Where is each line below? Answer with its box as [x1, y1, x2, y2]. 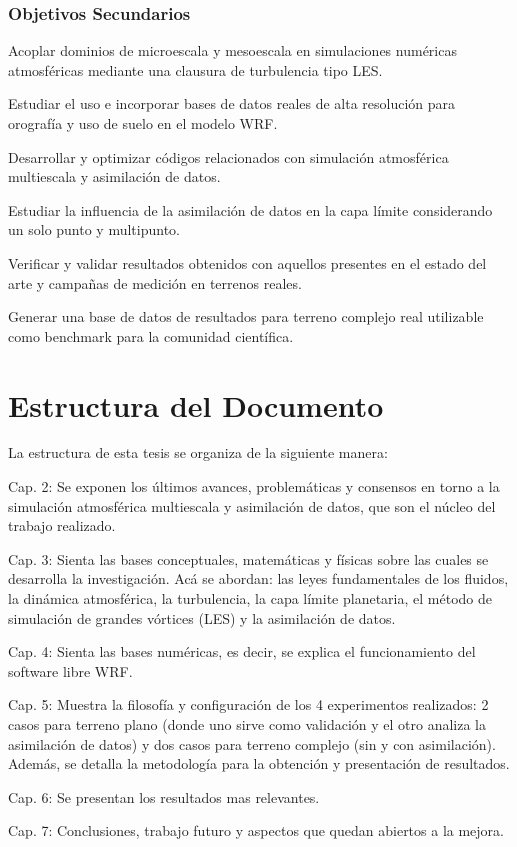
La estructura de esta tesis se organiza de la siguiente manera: [8, 442, 388, 463]
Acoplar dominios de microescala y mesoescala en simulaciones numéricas [8, 40, 457, 61]
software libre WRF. [8, 660, 133, 681]
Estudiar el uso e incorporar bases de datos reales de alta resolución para [8, 93, 456, 114]
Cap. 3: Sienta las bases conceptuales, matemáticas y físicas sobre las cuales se [8, 548, 489, 569]
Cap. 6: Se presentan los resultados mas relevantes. [8, 786, 320, 807]
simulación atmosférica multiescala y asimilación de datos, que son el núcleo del [8, 495, 496, 516]
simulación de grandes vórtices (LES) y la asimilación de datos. [8, 607, 396, 628]
